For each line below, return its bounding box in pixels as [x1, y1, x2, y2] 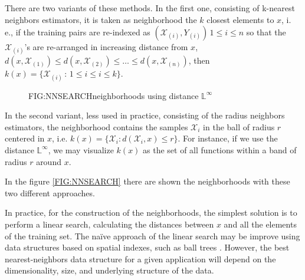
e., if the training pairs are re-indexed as [5, 26, 150, 38]
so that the [246, 26, 286, 38]
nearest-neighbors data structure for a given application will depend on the [5, 252, 276, 265]
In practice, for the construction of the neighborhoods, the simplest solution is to [5, 206, 297, 219]
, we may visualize [48, 143, 114, 156]
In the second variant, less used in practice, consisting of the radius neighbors [5, 109, 285, 121]
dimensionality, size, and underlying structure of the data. [5, 264, 214, 276]
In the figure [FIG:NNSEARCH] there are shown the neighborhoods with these [5, 175, 290, 187]
